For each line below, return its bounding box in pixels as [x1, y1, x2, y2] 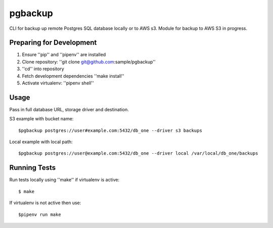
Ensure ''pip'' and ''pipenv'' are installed [22, 52, 106, 58]
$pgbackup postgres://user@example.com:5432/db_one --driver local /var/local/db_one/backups [18, 151, 258, 156]
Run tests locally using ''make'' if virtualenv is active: [9, 177, 120, 183]
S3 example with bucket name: [9, 116, 74, 122]
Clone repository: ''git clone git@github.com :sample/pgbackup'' [22, 59, 156, 65]
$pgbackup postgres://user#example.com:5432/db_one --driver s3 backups [18, 127, 202, 133]
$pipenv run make [18, 211, 61, 217]
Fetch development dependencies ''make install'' [22, 73, 124, 79]
